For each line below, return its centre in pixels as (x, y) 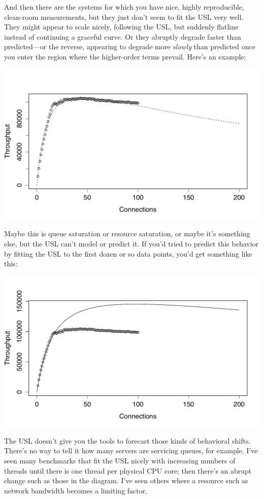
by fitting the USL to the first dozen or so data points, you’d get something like (128, 253)
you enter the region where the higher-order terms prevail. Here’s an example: (125, 56)
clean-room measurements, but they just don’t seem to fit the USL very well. (124, 17)
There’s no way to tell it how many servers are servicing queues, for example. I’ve (131, 450)
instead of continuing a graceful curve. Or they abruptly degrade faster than (123, 36)
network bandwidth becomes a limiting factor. (76, 490)
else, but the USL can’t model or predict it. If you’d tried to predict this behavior (131, 244)
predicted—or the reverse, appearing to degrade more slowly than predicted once (130, 46)
